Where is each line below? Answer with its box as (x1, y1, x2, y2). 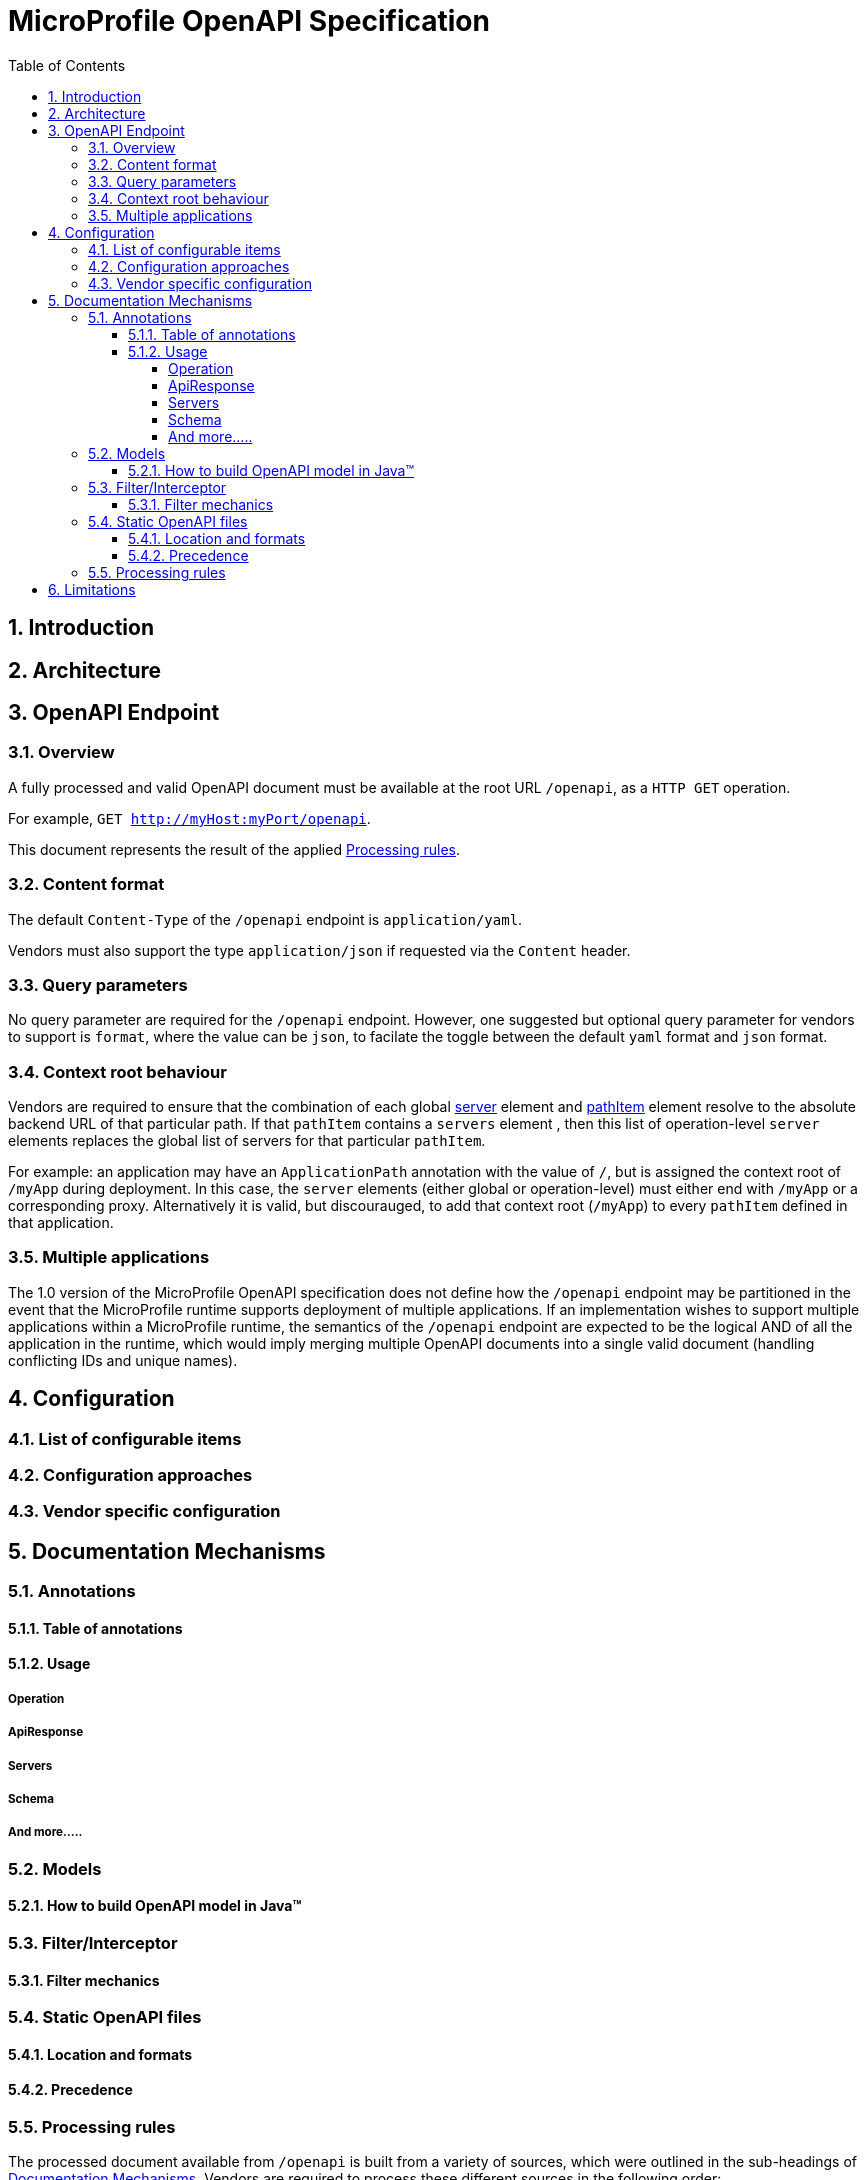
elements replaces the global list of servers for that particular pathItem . (8, 1132, 486, 1150)
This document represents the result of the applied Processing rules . (8, 840, 460, 858)
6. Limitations (48, 580, 136, 598)
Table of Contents (8, 56, 126, 74)
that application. (8, 1214, 114, 1232)
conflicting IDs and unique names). (8, 1351, 238, 1369)
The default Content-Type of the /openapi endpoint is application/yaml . (8, 910, 523, 928)
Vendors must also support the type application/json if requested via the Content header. (8, 941, 631, 959)
